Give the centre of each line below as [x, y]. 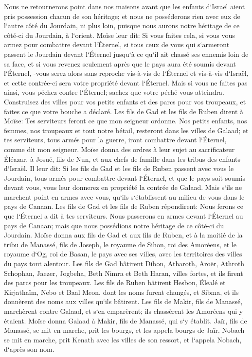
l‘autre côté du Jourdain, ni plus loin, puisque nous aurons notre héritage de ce [122, 25]
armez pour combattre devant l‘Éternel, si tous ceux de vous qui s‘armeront [117, 44]
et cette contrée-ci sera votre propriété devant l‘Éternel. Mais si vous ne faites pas [126, 82]
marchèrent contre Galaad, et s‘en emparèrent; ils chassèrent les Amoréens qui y [124, 311]
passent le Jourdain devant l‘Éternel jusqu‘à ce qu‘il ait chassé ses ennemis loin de [126, 54]
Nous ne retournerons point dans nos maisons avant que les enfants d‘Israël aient [125, 6]
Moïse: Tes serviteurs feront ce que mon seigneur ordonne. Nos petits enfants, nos [126, 121]
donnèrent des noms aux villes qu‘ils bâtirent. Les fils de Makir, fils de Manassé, [123, 301]
